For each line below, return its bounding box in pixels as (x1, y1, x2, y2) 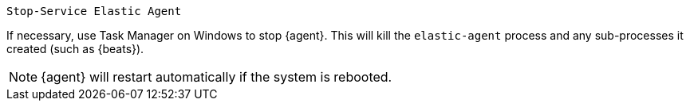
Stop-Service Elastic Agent (6, 5, 182, 17)
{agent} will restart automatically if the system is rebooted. (41, 69, 392, 85)
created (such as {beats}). (6, 42, 144, 55)
